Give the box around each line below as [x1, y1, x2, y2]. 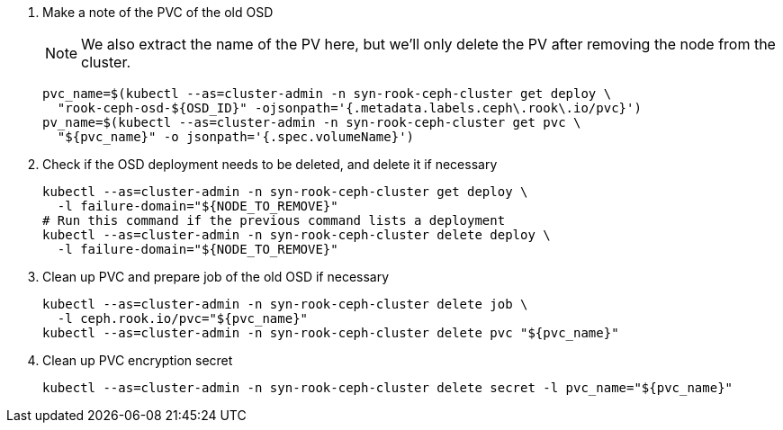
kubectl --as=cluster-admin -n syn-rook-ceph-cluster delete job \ [42, 297, 528, 311]
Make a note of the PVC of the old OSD [42, 4, 274, 20]
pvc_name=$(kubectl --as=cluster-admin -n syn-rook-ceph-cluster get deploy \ [42, 86, 612, 101]
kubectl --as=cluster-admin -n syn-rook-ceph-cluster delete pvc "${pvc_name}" [42, 326, 619, 340]
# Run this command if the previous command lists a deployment [42, 213, 506, 228]
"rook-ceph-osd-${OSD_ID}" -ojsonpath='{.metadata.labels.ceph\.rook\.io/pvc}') [57, 101, 642, 115]
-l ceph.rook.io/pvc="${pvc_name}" [57, 311, 309, 326]
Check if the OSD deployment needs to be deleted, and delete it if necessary [42, 157, 498, 172]
